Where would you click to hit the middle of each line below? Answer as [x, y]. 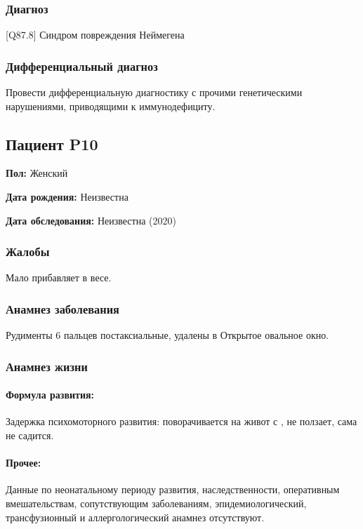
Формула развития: [50, 395]
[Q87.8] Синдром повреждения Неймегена [95, 35]
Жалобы [28, 252]
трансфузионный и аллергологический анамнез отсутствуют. [135, 517]
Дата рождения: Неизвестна [67, 197]
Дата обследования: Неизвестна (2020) [91, 220]
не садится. [30, 435]
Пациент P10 [52, 143]
